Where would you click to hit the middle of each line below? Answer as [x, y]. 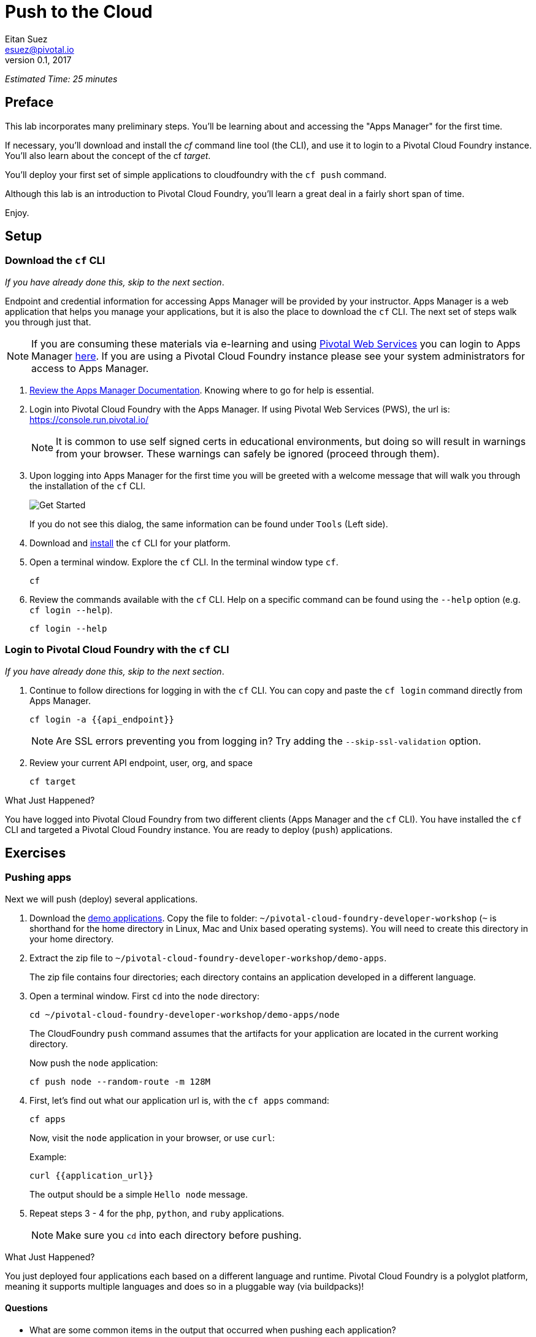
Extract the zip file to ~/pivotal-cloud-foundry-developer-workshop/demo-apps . [208, 958]
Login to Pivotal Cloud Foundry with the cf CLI [117, 650]
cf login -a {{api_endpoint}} [102, 719]
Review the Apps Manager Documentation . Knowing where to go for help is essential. [202, 390]
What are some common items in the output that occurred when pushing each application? [213, 1330]
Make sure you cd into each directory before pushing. [179, 1235]
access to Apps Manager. [90, 368]
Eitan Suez [26, 39]
